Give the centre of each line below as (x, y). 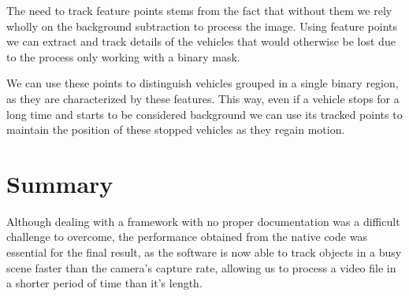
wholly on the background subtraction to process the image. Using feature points (202, 26)
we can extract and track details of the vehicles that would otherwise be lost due (201, 41)
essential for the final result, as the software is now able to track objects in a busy (204, 252)
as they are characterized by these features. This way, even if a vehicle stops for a (203, 98)
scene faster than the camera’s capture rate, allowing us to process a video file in (201, 267)
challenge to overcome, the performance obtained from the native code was (187, 237)
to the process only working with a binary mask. (123, 56)
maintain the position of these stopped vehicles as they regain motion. (176, 129)
